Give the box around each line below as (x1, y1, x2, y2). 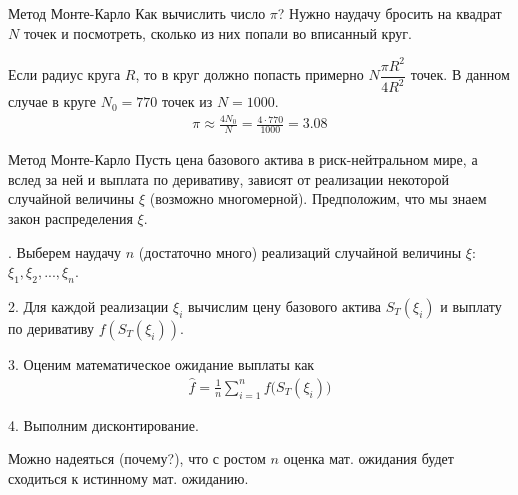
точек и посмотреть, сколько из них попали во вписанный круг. (23, 22, 412, 43)
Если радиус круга (8, 64, 121, 85)
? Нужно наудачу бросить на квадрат (277, 3, 502, 23)
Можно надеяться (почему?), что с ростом (8, 448, 266, 469)
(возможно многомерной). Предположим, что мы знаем (149, 188, 487, 209)
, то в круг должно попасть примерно (135, 64, 364, 85)
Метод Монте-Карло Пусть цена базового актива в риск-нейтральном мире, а (8, 149, 478, 170)
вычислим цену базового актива (188, 296, 382, 317)
